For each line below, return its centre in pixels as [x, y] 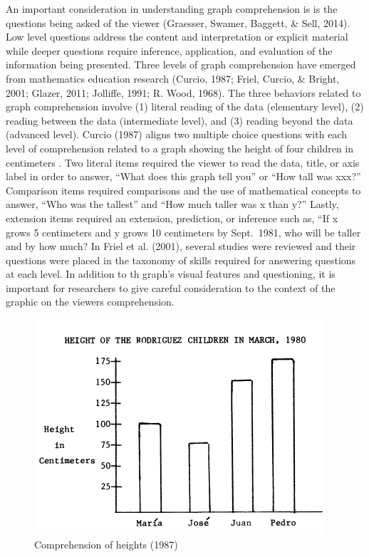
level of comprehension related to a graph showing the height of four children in [180, 148]
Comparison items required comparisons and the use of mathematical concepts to [183, 190]
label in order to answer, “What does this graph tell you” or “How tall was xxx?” [183, 176]
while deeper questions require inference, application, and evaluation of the [169, 50]
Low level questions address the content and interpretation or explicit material [177, 37]
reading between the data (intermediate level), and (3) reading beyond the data [180, 120]
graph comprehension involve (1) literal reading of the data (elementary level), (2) [185, 106]
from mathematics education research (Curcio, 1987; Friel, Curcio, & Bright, [173, 78]
